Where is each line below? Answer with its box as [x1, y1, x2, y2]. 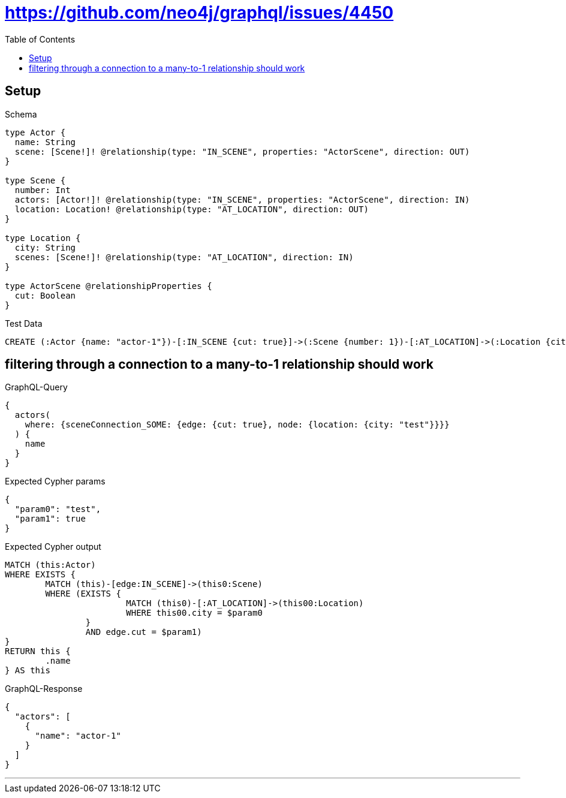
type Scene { [5, 175, 66, 185]
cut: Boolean [14, 290, 76, 300]
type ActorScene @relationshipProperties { [5, 281, 212, 291]
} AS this [5, 665, 50, 676]
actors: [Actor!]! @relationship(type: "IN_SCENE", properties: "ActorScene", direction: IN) [14, 194, 470, 204]
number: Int [14, 185, 71, 195]
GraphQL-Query [5, 382, 68, 393]
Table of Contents [5, 34, 76, 44]
